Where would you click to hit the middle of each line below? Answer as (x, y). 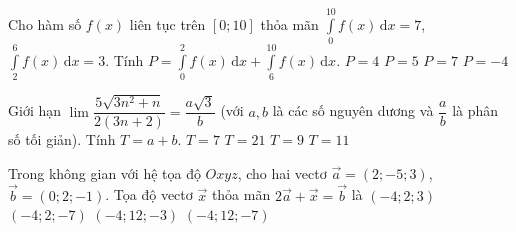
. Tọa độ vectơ (149, 194)
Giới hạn (35, 110)
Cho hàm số (45, 23)
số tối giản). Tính (62, 139)
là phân (475, 110)
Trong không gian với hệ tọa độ (104, 172)
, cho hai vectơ (282, 172)
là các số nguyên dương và (353, 110)
